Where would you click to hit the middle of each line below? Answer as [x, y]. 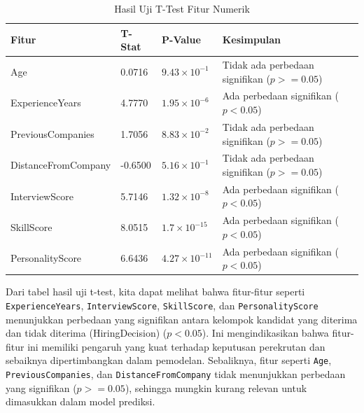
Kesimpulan [252, 40]
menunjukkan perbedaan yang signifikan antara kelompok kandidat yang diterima [182, 319]
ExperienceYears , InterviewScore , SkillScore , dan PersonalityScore [162, 305]
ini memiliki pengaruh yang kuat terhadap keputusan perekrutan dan [176, 346]
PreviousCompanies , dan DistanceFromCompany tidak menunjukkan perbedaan [176, 374]
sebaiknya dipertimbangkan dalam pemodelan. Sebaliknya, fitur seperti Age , [169, 360]
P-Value [181, 40]
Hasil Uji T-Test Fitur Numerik [182, 8]
